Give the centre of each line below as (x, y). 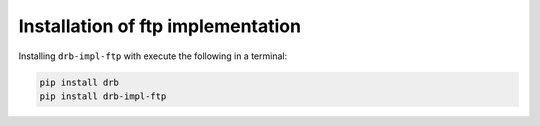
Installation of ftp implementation (160, 26)
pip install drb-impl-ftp (103, 96)
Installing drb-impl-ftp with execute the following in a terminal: (153, 56)
